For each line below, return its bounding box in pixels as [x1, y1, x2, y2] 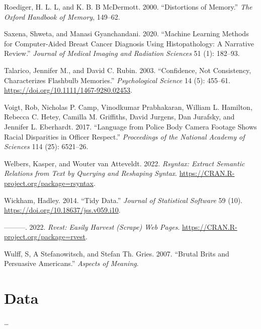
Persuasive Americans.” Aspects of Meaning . [4, 258, 139, 269]
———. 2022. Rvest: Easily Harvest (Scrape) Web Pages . [4, 221, 180, 232]
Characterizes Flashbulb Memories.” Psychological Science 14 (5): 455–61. [4, 75, 230, 85]
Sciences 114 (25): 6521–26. [4, 141, 89, 152]
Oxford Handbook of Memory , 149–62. [4, 11, 120, 22]
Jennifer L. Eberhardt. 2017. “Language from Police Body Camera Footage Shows [4, 121, 257, 131]
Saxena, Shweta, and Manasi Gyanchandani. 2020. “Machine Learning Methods [4, 28, 249, 39]
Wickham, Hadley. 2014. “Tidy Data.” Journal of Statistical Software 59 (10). [4, 194, 242, 205]
